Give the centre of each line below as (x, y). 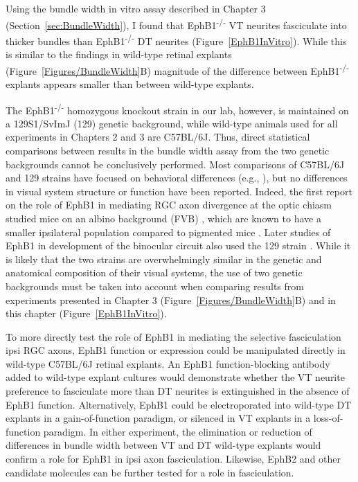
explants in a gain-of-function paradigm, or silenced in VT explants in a (158, 418)
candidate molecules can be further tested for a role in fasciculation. (150, 472)
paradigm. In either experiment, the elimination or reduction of (178, 431)
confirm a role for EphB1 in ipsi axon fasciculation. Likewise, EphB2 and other (173, 459)
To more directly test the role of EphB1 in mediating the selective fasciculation (173, 336)
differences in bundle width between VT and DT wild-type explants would (163, 445)
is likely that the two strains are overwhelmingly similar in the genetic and (164, 259)
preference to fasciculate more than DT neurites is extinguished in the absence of (178, 391)
